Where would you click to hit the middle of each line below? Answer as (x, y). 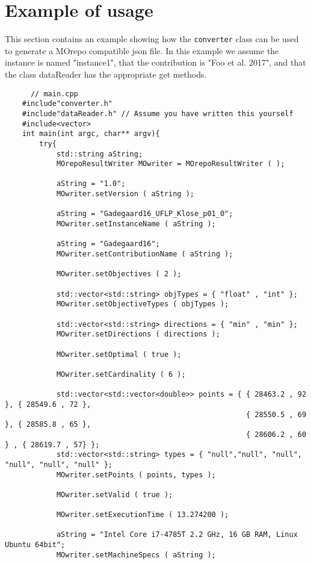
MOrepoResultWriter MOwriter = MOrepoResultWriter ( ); (171, 164)
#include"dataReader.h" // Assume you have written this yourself (158, 113)
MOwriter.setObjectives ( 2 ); (119, 274)
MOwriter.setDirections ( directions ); (138, 334)
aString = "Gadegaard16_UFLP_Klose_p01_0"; (145, 214)
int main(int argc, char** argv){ (91, 134)
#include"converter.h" (67, 104)
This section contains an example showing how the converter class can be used (152, 39)
